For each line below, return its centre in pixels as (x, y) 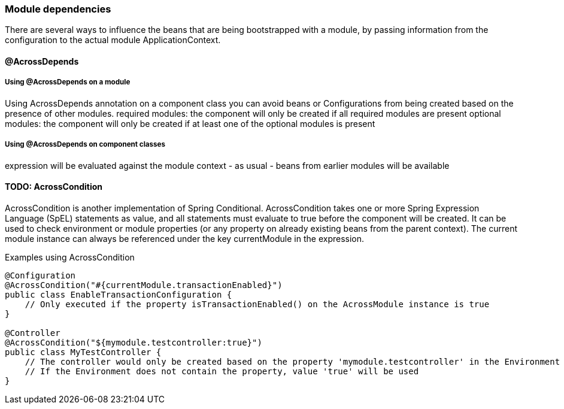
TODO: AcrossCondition (54, 187)
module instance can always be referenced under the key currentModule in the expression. (185, 238)
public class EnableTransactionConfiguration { (119, 294)
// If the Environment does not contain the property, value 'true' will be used (222, 371)
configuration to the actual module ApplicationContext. (113, 40)
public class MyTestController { (83, 352)
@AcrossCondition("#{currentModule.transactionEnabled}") (144, 285)
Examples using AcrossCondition (70, 257)
